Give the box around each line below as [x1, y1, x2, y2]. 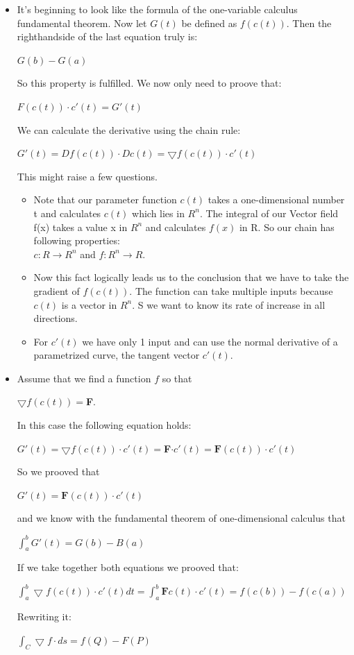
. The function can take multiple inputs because [129, 283, 333, 298]
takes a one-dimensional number [208, 192, 345, 207]
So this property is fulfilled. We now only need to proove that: [17, 76, 282, 90]
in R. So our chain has [239, 219, 335, 234]
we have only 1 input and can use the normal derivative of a [82, 334, 338, 348]
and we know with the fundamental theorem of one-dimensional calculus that [17, 511, 346, 525]
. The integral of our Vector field [199, 205, 339, 220]
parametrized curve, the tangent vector [33, 348, 200, 362]
